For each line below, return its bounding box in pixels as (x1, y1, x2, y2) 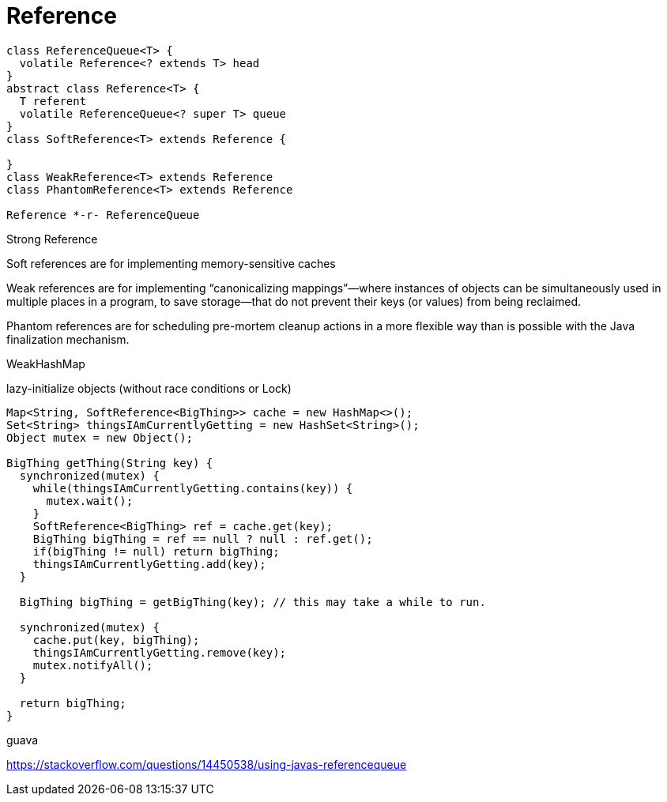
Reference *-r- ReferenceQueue (6, 208, 200, 221)
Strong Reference (6, 232, 98, 246)
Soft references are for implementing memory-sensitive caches (6, 256, 336, 270)
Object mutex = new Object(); (6, 431, 194, 444)
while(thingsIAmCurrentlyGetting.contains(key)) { (32, 481, 353, 495)
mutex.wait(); (46, 494, 134, 507)
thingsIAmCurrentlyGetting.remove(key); (32, 646, 287, 659)
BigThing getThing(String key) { (6, 456, 213, 469)
